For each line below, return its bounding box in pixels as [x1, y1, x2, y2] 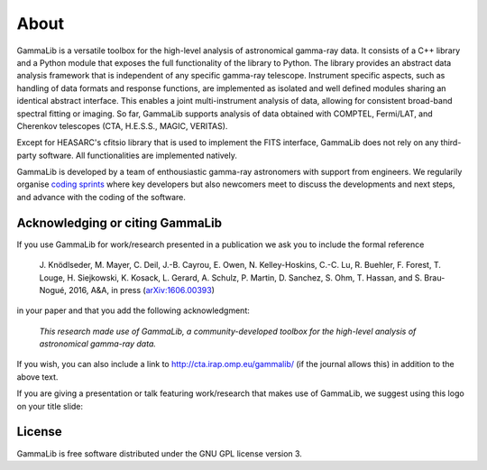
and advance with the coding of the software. [16, 191, 187, 202]
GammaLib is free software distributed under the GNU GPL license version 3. [16, 447, 302, 459]
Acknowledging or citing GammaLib [16, 215, 223, 230]
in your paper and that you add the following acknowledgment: [16, 305, 250, 316]
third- [440, 137, 462, 148]
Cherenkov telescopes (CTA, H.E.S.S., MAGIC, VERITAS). [16, 120, 228, 131]
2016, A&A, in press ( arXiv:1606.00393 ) [68, 284, 216, 295]
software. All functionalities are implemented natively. [38, 150, 238, 161]
